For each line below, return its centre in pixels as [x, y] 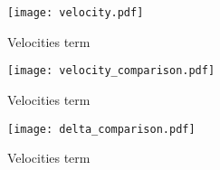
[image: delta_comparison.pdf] [101, 129]
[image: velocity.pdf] [76, 13]
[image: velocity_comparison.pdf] [111, 71]
